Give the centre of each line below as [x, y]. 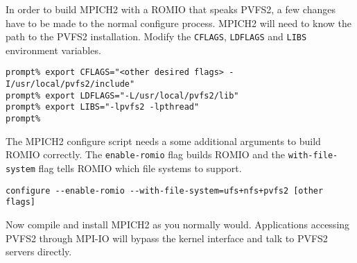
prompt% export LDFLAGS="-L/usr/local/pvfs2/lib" [122, 95]
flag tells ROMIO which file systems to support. [140, 168]
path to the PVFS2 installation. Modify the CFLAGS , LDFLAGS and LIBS [156, 36]
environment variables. [53, 50]
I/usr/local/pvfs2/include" [70, 84]
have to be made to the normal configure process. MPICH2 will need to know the [178, 23]
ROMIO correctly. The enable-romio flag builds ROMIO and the [146, 154]
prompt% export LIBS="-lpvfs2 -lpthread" [103, 107]
